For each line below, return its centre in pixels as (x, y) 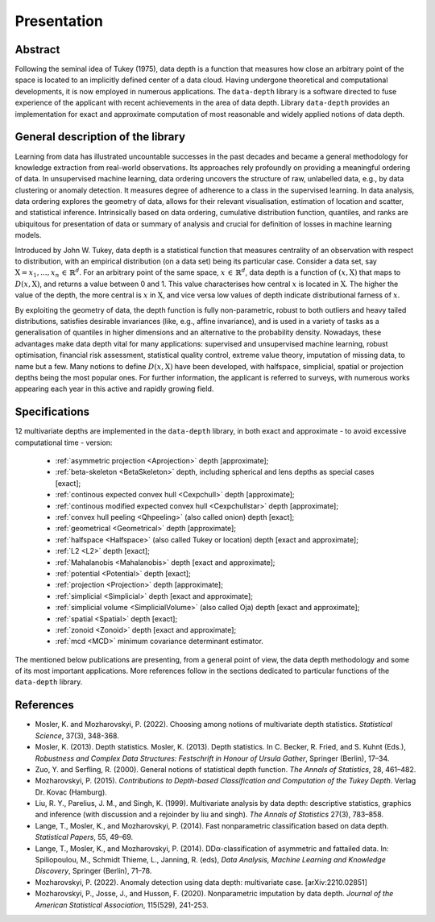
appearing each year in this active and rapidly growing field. (114, 389)
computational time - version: (64, 442)
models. (28, 235)
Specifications (52, 412)
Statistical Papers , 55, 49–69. (84, 837)
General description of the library (100, 137)
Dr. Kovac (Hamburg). (71, 792)
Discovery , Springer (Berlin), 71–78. (93, 871)
